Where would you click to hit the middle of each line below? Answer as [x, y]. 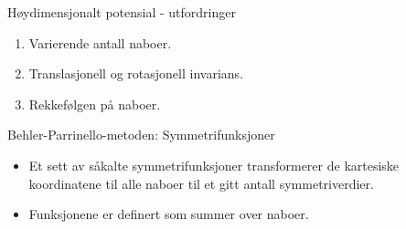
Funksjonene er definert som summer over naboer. [169, 214]
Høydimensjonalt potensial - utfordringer [122, 12]
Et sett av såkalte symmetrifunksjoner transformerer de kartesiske [214, 165]
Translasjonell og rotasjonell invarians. [136, 73]
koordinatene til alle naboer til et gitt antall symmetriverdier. [201, 183]
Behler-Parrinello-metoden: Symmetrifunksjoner [141, 135]
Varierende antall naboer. [100, 42]
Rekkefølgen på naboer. [95, 104]
